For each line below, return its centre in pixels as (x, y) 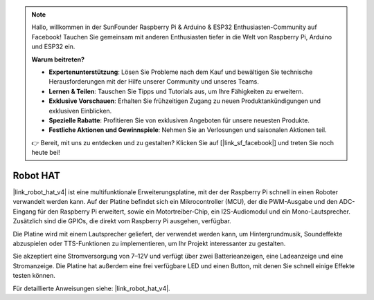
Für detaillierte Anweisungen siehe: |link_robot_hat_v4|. (91, 288)
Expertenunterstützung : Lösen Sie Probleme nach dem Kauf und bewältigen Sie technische (181, 72)
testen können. (34, 276)
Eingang (25, 212)
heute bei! (46, 153)
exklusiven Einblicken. (80, 111)
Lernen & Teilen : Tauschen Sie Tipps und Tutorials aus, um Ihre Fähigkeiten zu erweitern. (176, 91)
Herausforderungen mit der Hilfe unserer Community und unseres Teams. (154, 82)
